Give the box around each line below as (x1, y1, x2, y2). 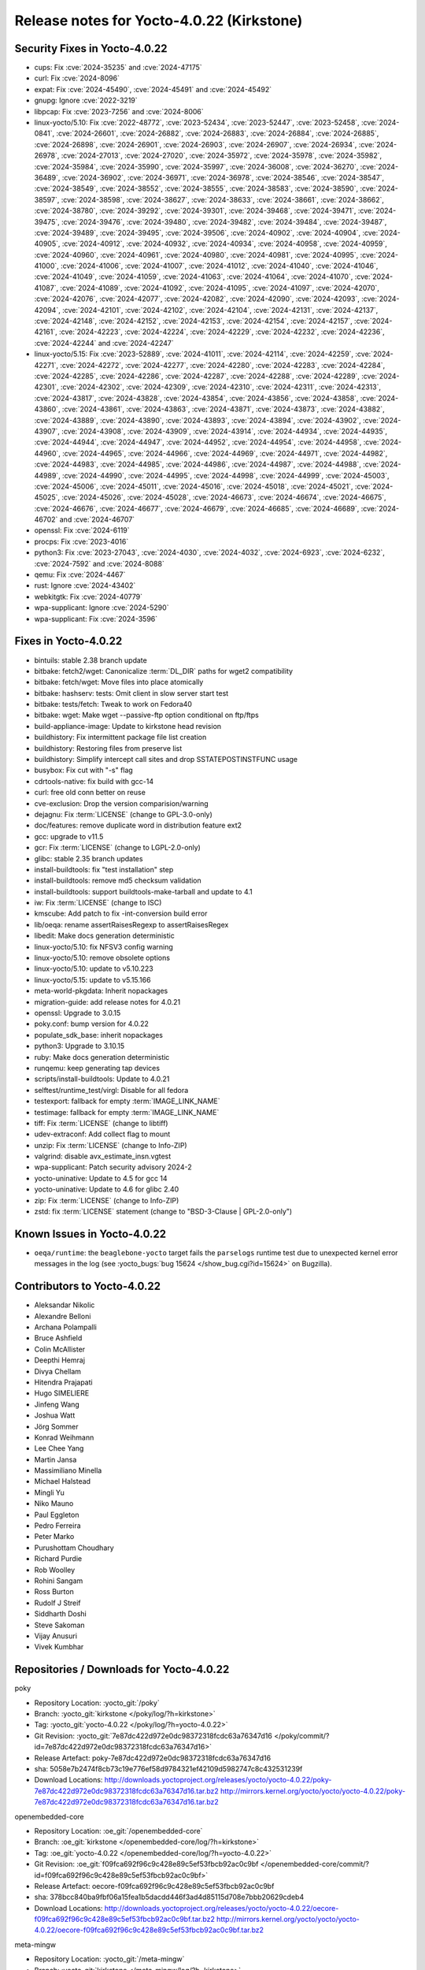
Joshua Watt (34, 1411, 76, 1420)
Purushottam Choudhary (34, 1543, 114, 1552)
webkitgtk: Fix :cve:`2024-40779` (34, 592, 143, 601)
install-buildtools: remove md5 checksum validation (34, 875, 202, 886)
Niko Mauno (34, 1499, 74, 1508)
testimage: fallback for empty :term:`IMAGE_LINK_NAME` (34, 1107, 220, 1117)
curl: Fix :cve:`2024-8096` (34, 73, 120, 83)
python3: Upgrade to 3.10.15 (34, 1041, 125, 1051)
